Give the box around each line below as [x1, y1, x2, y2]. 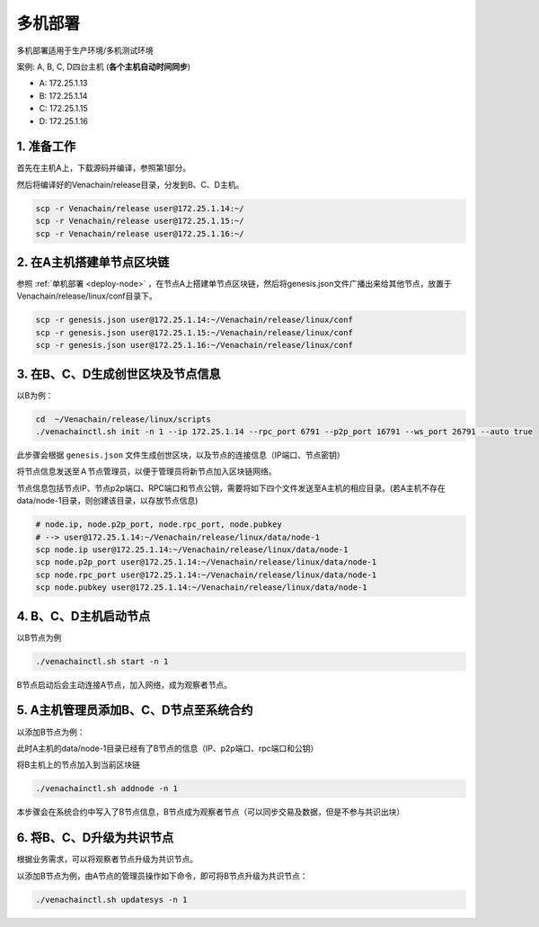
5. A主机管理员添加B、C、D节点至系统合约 [16, 702, 253, 718]
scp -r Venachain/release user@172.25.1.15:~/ [35, 216, 244, 227]
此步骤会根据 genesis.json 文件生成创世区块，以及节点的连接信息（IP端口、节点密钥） [16, 450, 345, 460]
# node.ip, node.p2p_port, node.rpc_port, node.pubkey [35, 520, 282, 530]
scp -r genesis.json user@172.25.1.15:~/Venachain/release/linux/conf [35, 327, 354, 337]
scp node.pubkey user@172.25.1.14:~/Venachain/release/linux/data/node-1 [35, 583, 367, 593]
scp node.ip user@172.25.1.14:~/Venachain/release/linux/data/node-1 [35, 545, 349, 555]
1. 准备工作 [16, 139, 76, 155]
